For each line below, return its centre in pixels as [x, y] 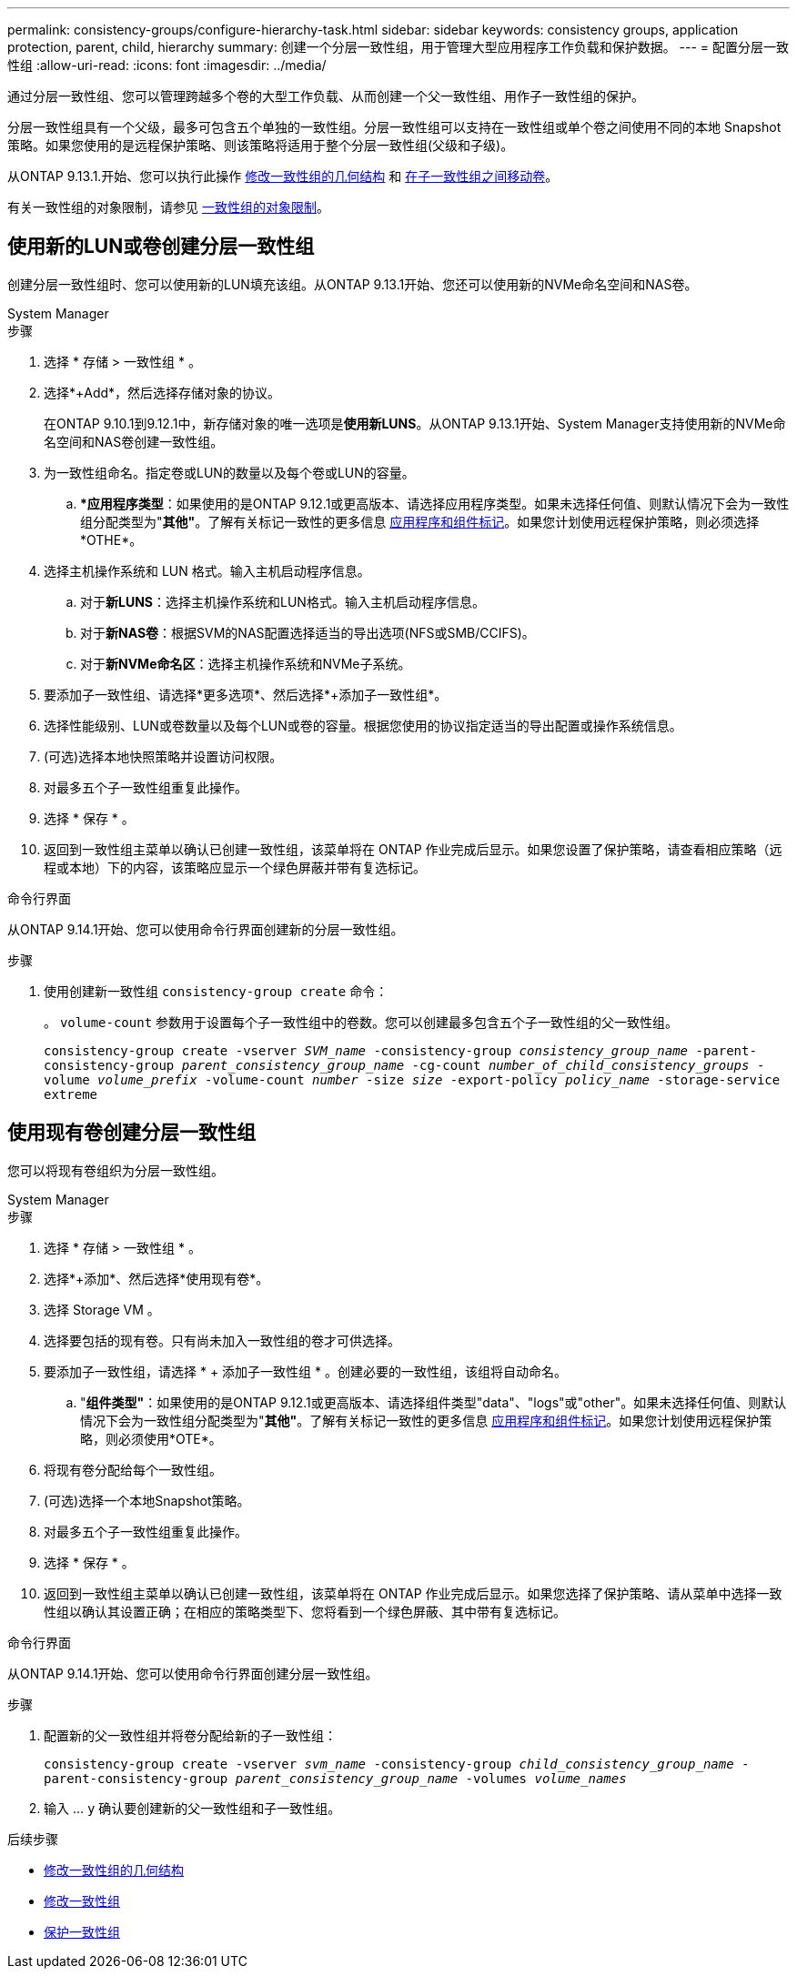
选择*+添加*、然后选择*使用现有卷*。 [156, 1278]
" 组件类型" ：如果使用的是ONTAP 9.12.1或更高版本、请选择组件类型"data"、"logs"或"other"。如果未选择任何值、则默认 [434, 1402]
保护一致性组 [82, 1931]
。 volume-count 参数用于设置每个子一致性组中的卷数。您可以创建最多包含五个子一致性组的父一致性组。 [361, 1022]
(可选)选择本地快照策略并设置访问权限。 [163, 756]
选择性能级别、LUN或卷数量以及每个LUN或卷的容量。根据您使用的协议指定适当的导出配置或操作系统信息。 [363, 725]
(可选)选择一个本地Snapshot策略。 [147, 1500]
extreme [71, 1094]
